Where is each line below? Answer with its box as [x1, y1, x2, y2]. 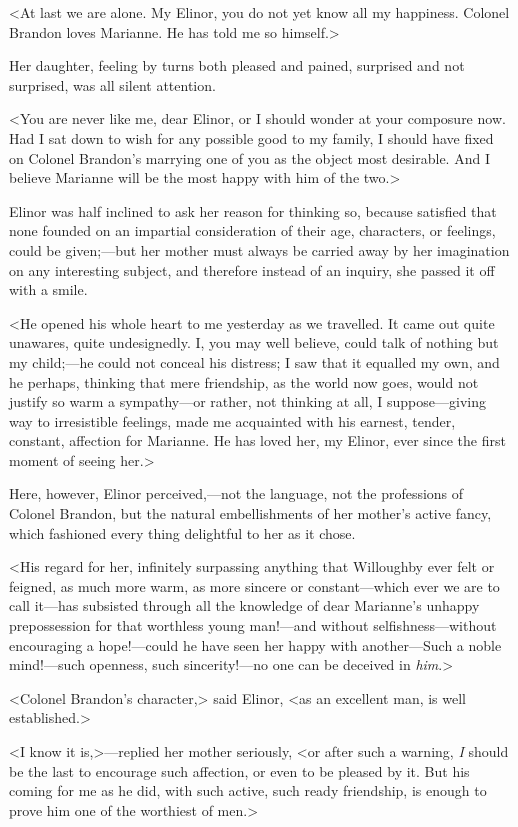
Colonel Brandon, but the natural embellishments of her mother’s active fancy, [9, 503, 492, 524]
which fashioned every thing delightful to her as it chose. [9, 522, 356, 543]
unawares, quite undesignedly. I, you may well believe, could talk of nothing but [9, 332, 499, 353]
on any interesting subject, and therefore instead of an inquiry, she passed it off [9, 259, 495, 280]
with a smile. [9, 279, 88, 300]
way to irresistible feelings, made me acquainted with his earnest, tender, [9, 410, 456, 431]
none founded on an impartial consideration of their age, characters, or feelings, [9, 220, 496, 241]
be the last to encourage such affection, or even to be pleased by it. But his [9, 760, 470, 781]
